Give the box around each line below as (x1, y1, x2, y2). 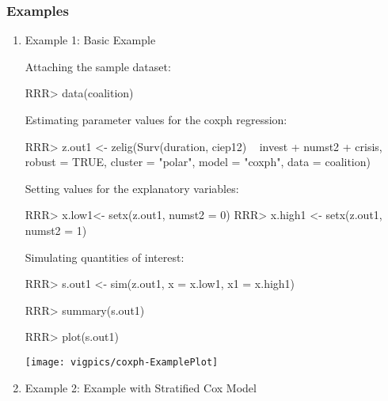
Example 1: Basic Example (25, 32, 156, 48)
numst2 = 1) (25, 221, 87, 238)
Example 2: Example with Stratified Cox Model (25, 379, 257, 395)
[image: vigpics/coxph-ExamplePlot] (25, 356, 219, 368)
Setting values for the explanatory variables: (25, 180, 239, 196)
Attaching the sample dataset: (25, 58, 171, 74)
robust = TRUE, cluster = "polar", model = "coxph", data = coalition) (25, 153, 371, 170)
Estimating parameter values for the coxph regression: (25, 112, 287, 127)
